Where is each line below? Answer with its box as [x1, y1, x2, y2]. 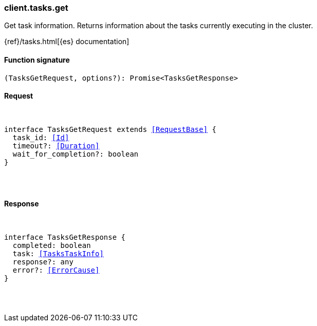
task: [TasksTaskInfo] [12, 250, 104, 258]
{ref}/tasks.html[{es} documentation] [4, 37, 129, 46]
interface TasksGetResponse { [4, 233, 126, 242]
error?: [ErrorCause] [12, 266, 100, 275]
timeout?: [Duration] [12, 141, 100, 150]
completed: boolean [12, 241, 91, 250]
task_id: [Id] [12, 133, 69, 142]
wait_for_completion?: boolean [12, 149, 139, 158]
